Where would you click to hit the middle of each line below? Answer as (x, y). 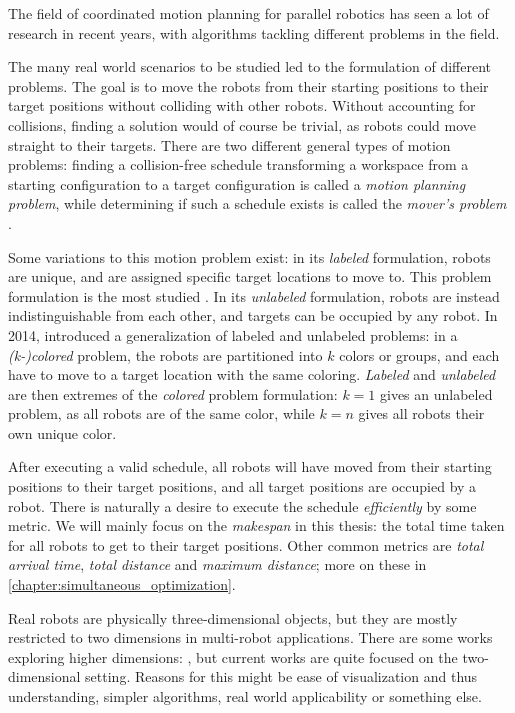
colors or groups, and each (419, 354)
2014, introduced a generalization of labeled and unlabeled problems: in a (233, 334)
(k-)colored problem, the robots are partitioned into (165, 354)
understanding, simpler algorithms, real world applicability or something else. (245, 696)
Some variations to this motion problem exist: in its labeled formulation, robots (249, 256)
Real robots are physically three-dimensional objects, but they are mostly (233, 617)
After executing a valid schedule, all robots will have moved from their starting (250, 466)
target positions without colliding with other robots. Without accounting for (242, 105)
